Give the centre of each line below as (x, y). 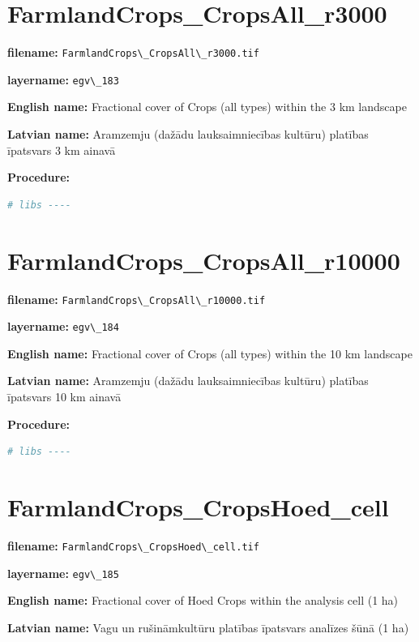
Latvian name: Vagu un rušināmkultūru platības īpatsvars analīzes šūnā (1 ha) (208, 627)
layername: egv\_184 (63, 326)
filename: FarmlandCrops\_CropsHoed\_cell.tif (133, 545)
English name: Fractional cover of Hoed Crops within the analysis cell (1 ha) (203, 600)
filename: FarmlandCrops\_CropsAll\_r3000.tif (133, 52)
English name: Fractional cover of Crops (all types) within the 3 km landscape (207, 107)
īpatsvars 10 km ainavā (64, 397)
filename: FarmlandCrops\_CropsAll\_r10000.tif (137, 299)
